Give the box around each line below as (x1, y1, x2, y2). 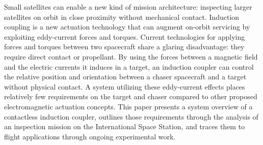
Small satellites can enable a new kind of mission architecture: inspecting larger (4, 2, 252, 12)
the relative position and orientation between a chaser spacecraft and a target (4, 71, 247, 82)
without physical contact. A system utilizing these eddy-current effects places (4, 81, 245, 92)
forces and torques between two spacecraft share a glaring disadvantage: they (4, 41, 245, 52)
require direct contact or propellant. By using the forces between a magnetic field (4, 51, 258, 62)
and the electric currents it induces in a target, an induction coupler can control (4, 61, 254, 72)
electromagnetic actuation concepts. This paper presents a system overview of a (4, 101, 253, 111)
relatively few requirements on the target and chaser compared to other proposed (4, 91, 257, 102)
